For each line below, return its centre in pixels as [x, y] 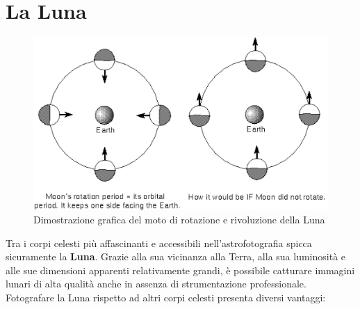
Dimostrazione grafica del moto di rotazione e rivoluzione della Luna [179, 219]
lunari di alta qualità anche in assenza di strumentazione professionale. [156, 284]
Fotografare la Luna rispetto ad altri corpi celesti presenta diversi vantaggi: [166, 297]
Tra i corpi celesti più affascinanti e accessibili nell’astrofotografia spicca [159, 243]
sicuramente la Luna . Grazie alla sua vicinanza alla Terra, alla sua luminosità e [176, 256]
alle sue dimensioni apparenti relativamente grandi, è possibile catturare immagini [180, 270]
